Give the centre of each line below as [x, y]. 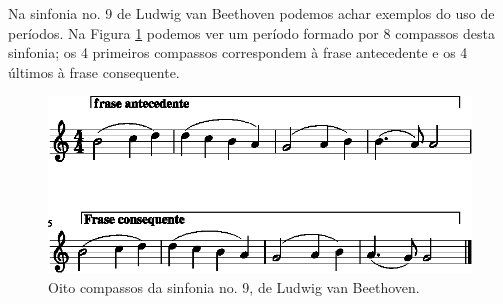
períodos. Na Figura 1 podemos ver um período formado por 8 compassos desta [252, 32]
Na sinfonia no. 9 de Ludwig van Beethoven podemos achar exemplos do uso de [251, 13]
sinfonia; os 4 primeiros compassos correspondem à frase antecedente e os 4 [238, 52]
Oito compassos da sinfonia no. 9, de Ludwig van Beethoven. [234, 286]
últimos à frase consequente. [94, 71]
